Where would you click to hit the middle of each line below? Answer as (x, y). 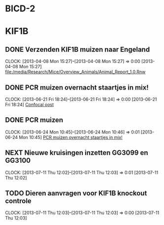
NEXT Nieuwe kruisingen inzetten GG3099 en (77, 153)
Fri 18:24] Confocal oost (30, 105)
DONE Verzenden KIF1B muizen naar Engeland (78, 49)
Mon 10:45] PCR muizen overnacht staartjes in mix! (71, 137)
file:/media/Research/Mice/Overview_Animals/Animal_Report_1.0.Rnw (75, 72)
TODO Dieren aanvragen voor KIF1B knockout (76, 193)
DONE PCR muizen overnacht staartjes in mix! (77, 87)
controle (18, 201)
